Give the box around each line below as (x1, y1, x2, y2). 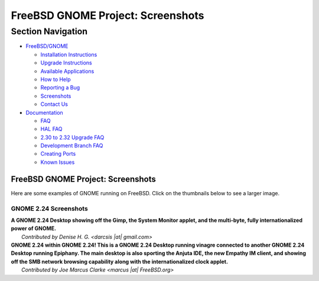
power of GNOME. (11, 225, 56, 232)
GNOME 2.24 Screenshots (11, 204, 88, 212)
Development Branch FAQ (40, 142, 103, 149)
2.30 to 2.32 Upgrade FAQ (40, 134, 105, 141)
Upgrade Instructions (40, 59, 92, 66)
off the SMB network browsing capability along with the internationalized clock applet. (11, 258, 229, 265)
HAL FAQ (40, 125, 63, 133)
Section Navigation (11, 26, 88, 37)
